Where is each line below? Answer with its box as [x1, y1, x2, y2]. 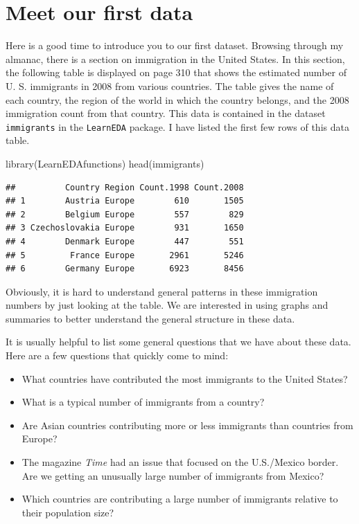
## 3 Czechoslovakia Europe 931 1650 [6, 223, 244, 233]
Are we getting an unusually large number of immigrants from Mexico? [21, 468, 324, 482]
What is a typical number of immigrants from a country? [21, 395, 265, 409]
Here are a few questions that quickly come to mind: [6, 348, 229, 363]
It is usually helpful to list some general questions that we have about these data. [6, 334, 351, 349]
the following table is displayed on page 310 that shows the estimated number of [6, 65, 347, 80]
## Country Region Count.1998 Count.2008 [6, 182, 244, 192]
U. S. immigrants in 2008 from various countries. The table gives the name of [6, 78, 334, 93]
